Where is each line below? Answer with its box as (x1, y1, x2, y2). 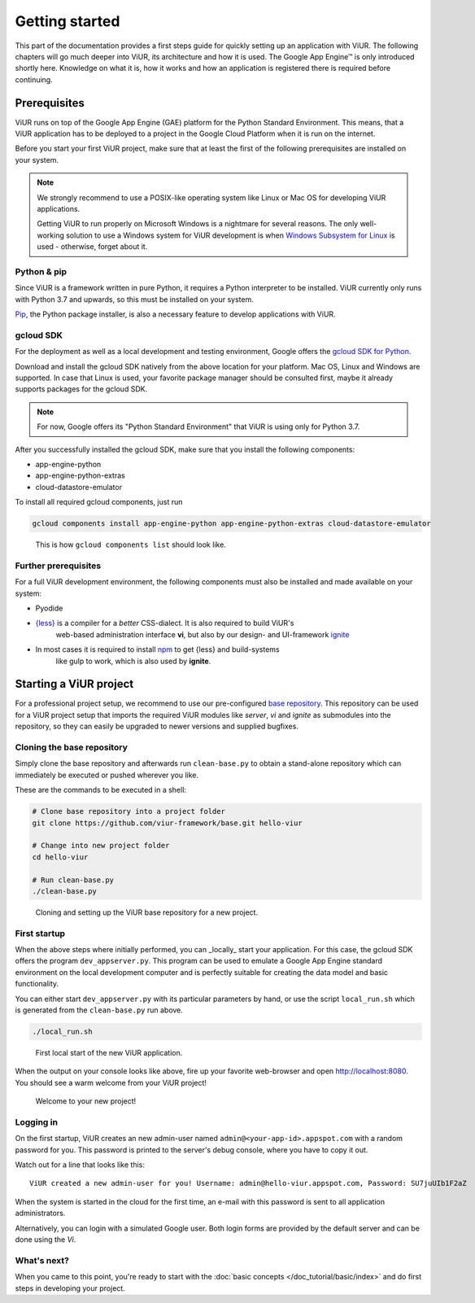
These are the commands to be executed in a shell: (15, 785, 187, 795)
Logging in (15, 1116, 59, 1127)
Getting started (15, 12, 120, 30)
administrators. (15, 1209, 66, 1218)
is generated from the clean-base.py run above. (15, 1005, 183, 1015)
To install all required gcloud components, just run (15, 497, 183, 507)
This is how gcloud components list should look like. (35, 540, 227, 549)
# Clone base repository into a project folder (32, 807, 225, 816)
